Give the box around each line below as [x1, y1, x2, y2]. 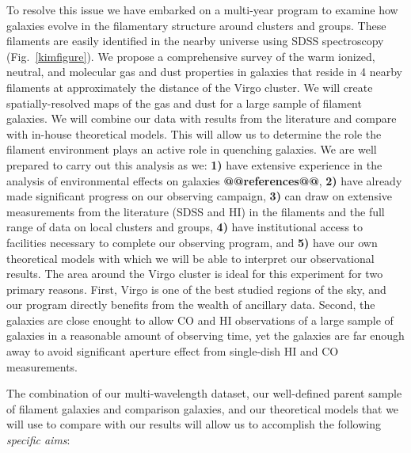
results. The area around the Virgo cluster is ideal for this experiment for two [6, 265, 383, 282]
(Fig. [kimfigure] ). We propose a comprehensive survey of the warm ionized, [6, 48, 375, 64]
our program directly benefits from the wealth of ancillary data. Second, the [6, 296, 375, 313]
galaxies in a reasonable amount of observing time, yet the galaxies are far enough [6, 327, 405, 344]
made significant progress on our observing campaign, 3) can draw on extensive [6, 188, 393, 204]
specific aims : [6, 432, 70, 448]
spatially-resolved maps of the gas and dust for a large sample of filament [6, 94, 362, 111]
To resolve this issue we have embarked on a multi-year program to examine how [6, 2, 398, 17]
